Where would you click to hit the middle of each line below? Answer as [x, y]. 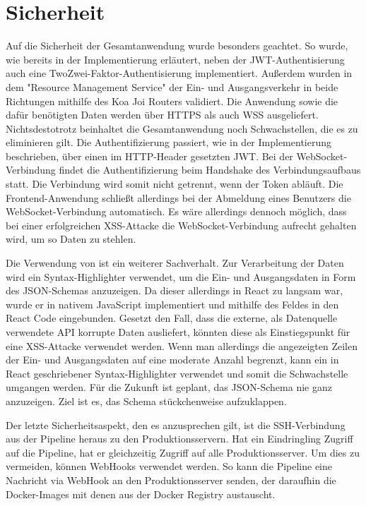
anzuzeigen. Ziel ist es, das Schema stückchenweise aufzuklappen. [146, 400]
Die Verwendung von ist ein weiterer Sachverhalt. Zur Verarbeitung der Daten [175, 263]
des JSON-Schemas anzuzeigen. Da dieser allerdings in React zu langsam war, [175, 290]
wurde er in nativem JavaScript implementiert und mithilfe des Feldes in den [172, 304]
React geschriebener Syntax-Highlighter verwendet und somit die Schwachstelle [177, 373]
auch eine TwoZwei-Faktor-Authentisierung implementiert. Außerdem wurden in [179, 73]
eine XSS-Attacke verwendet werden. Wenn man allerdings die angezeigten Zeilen [182, 345]
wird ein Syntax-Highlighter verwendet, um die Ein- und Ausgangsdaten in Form [181, 276]
